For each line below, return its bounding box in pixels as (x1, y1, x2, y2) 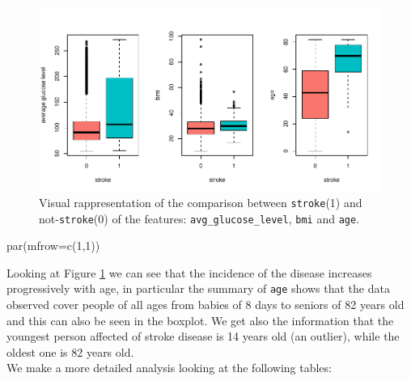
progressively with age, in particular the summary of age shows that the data (6, 280, 390, 297)
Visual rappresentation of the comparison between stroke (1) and (39, 193, 362, 210)
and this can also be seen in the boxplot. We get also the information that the (6, 311, 394, 328)
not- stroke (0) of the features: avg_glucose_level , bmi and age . (39, 210, 360, 226)
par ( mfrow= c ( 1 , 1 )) (6, 237, 100, 254)
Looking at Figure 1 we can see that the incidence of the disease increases (6, 264, 372, 281)
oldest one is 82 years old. (6, 343, 134, 360)
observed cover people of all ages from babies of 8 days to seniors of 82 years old (6, 296, 405, 313)
